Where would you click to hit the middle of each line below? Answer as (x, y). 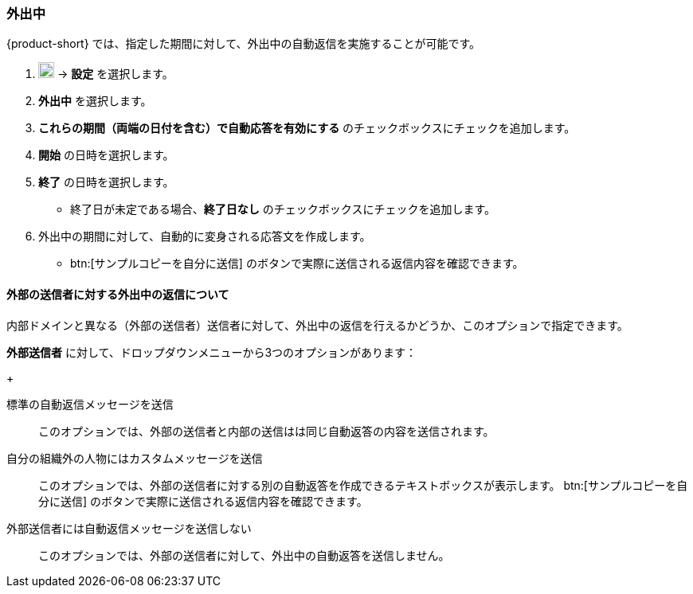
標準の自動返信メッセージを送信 (90, 404)
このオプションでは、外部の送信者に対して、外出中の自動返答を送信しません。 (244, 555)
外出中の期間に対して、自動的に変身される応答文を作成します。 (205, 236)
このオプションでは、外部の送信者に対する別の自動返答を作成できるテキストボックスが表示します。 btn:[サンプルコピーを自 (363, 485)
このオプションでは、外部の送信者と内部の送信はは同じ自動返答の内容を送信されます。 (266, 431)
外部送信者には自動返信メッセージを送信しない (129, 528)
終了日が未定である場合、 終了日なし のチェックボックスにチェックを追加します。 (283, 209)
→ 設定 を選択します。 (115, 74)
